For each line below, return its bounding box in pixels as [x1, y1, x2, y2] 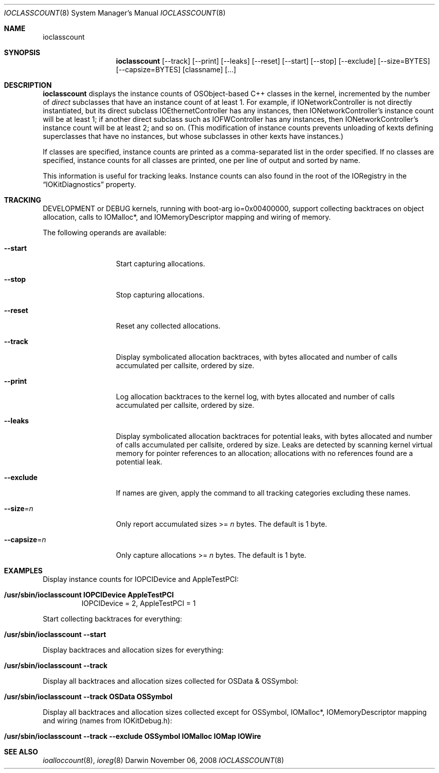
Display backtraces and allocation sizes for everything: [43, 646, 224, 654]
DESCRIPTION [4, 81, 52, 89]
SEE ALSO [4, 747, 38, 756]
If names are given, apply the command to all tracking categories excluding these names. [116, 489, 411, 497]
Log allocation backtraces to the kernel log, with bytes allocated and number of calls [116, 392, 395, 401]
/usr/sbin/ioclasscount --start [4, 630, 106, 639]
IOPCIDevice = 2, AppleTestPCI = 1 [81, 599, 196, 607]
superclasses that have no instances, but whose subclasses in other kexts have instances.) [43, 132, 344, 140]
